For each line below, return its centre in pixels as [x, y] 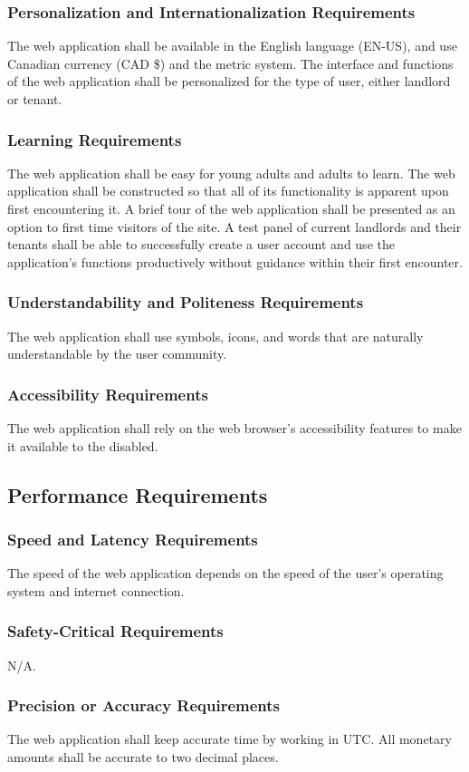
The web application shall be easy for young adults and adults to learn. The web [231, 173]
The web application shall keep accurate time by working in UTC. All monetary [230, 739]
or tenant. [35, 99]
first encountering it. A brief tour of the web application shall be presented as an [231, 208]
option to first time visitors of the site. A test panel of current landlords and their [234, 226]
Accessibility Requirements [108, 394]
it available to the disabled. [83, 445]
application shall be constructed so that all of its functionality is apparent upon [228, 191]
